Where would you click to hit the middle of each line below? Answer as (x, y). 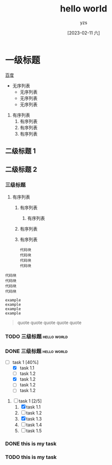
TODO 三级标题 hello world (37, 336)
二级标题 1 (21, 151)
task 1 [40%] (25, 362)
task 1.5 (34, 431)
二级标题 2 (21, 170)
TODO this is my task (31, 457)
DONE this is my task (31, 444)
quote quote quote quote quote (49, 322)
